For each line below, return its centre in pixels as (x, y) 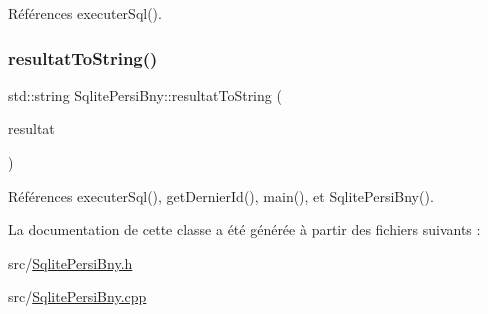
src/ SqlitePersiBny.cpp (77, 296)
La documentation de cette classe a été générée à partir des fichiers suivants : (244, 229)
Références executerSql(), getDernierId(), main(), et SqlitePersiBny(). (221, 195)
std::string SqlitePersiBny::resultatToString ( (145, 94)
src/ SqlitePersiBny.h (70, 262)
